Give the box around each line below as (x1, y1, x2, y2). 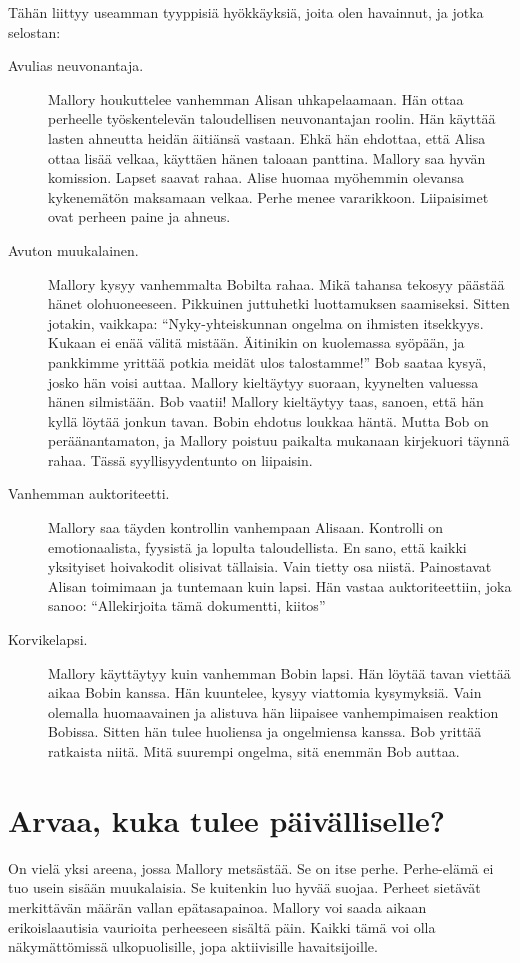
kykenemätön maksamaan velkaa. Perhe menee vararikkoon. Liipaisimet (48, 186, 489, 207)
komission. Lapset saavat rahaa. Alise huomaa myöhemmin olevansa (48, 167, 464, 188)
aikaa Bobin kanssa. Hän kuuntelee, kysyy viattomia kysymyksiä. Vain (48, 682, 482, 703)
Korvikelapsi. (8, 629, 88, 650)
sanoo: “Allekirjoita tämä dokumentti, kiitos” (48, 595, 326, 616)
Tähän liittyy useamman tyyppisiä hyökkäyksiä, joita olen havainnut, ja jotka (8, 2, 484, 22)
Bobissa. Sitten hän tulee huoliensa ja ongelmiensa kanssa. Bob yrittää (48, 721, 482, 742)
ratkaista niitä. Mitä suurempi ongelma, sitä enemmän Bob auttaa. (48, 741, 460, 761)
